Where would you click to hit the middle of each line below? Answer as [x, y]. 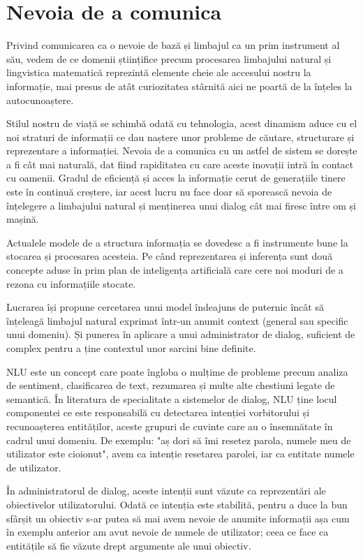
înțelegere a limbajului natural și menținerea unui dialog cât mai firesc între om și [181, 205]
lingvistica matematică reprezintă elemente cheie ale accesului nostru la [159, 72]
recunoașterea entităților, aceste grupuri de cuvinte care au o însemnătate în [170, 426]
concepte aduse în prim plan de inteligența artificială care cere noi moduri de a [175, 270]
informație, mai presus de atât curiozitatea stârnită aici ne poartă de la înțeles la [179, 86]
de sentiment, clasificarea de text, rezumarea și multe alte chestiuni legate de [171, 385]
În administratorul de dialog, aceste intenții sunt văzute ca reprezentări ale [166, 491]
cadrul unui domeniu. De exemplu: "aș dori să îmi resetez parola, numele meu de [179, 440]
